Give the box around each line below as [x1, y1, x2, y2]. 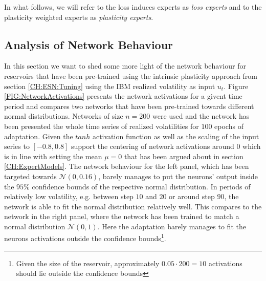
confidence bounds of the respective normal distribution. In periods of [32, 181, 251, 191]
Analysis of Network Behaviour [4, 36, 173, 52]
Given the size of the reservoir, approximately [16, 257, 160, 268]
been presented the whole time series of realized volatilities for [4, 120, 199, 131]
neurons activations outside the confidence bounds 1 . [4, 231, 166, 244]
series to [4, 141, 30, 152]
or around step [169, 191, 215, 202]
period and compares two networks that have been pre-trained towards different [4, 100, 254, 111]
